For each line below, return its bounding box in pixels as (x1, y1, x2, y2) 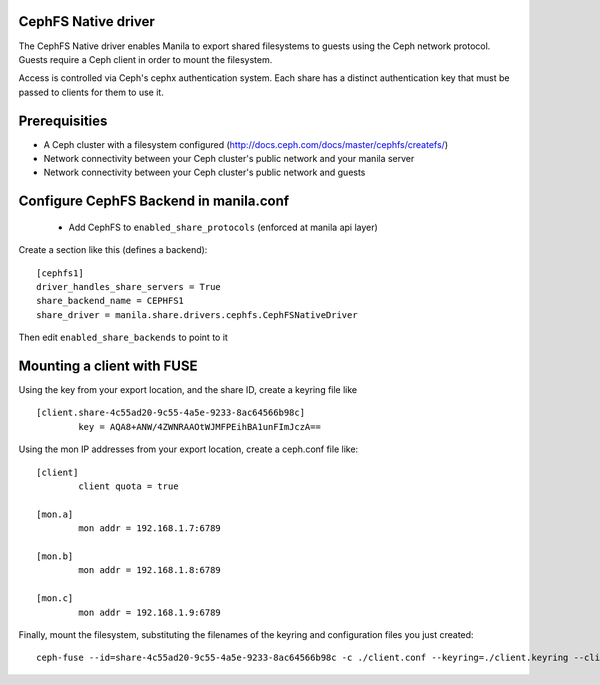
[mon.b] (36, 550, 74, 562)
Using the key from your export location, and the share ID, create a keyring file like (18, 384, 358, 396)
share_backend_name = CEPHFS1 (36, 295, 185, 307)
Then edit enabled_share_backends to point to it (18, 331, 229, 344)
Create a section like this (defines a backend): (18, 244, 208, 256)
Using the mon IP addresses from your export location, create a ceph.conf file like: (18, 443, 359, 455)
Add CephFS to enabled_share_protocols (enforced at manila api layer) (68, 221, 379, 233)
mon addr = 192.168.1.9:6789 (78, 606, 222, 618)
